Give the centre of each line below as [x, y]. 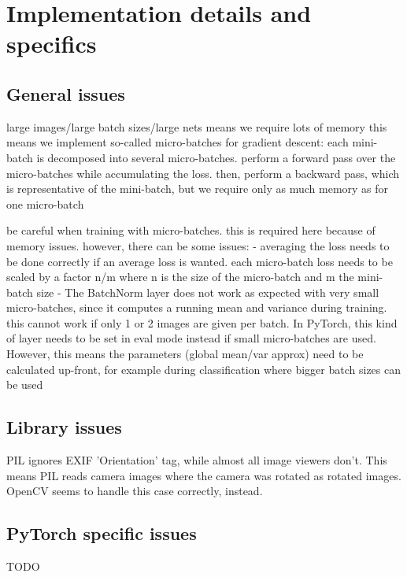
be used [25, 385]
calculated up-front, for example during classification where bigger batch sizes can [204, 369]
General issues [66, 93]
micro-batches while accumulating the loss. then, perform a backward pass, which [203, 173]
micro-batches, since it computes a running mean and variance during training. [197, 307]
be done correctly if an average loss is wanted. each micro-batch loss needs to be [200, 261]
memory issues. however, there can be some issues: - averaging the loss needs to [198, 245]
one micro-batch [45, 203]
